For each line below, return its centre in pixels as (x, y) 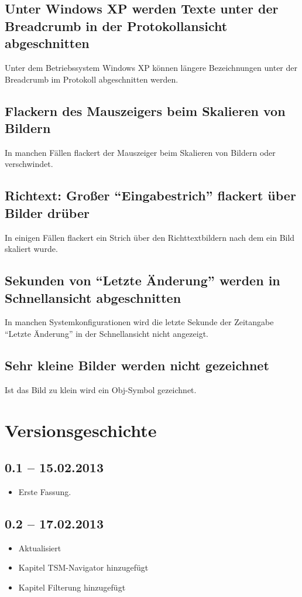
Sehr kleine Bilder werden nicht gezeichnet (137, 365)
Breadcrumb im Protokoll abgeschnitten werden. (92, 79)
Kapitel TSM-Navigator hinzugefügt (83, 567)
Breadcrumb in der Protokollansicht (116, 25)
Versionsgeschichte (81, 430)
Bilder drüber (47, 212)
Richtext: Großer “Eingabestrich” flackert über (150, 195)
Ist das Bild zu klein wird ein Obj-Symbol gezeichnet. (101, 389)
